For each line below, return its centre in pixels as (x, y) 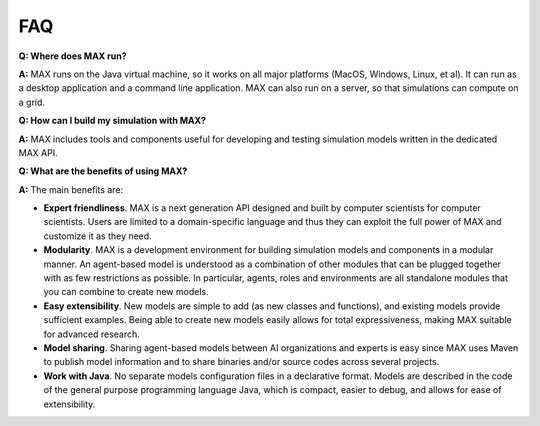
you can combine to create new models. (126, 292)
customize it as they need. (97, 236)
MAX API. (38, 152)
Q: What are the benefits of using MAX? (103, 171)
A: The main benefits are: (71, 189)
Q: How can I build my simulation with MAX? (112, 121)
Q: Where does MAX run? (72, 56)
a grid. (31, 102)
